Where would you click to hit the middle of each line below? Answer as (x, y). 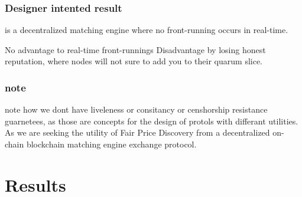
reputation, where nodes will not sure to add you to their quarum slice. (134, 61)
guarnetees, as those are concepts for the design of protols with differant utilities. (152, 121)
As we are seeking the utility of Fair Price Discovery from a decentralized (137, 132)
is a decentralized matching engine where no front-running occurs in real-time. (147, 30)
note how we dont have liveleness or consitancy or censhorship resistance (136, 109)
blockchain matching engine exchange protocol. (111, 144)
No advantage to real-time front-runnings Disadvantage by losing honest (135, 49)
